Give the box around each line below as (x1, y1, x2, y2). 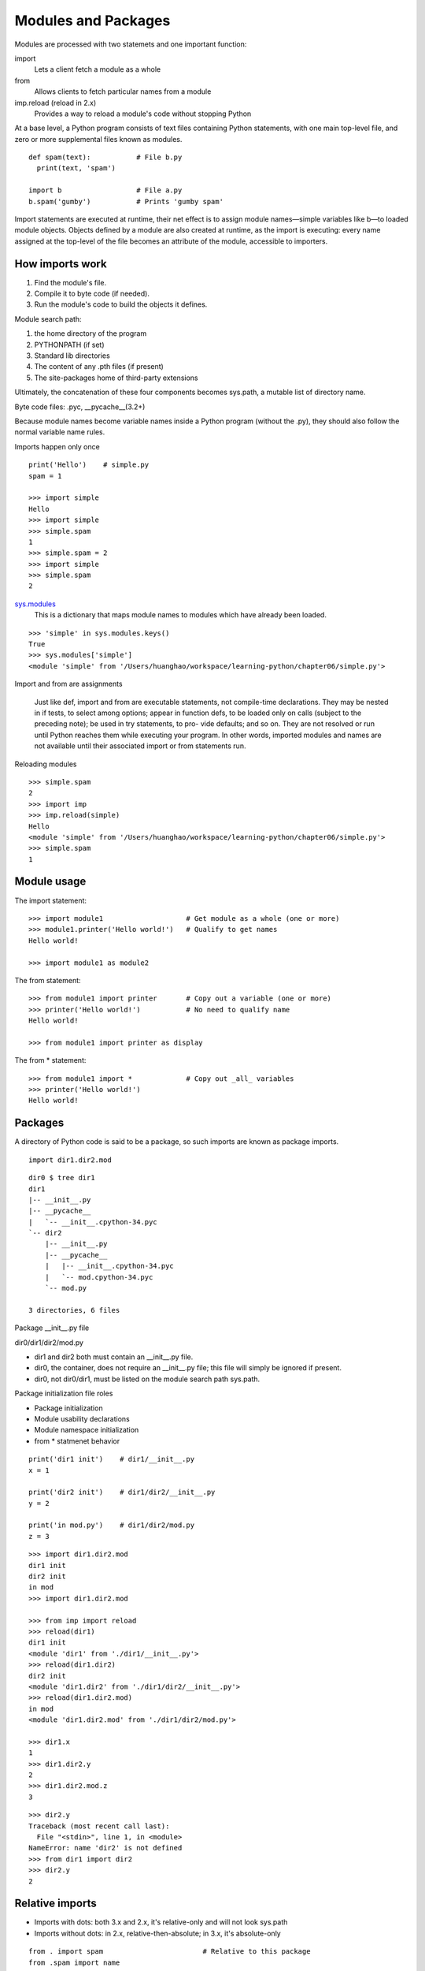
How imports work (14, 257, 107, 270)
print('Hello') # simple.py (28, 460, 150, 469)
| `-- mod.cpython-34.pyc (44, 1272, 153, 1281)
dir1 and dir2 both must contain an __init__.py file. (34, 1352, 194, 1362)
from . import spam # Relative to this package (28, 1947, 311, 1956)
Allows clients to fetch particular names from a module (34, 87, 212, 96)
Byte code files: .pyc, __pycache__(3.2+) (14, 402, 146, 412)
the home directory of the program (34, 329, 147, 338)
